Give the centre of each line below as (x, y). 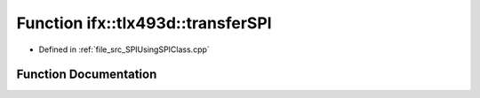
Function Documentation (87, 75)
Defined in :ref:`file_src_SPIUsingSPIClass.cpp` (124, 49)
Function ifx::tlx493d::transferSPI (144, 23)
